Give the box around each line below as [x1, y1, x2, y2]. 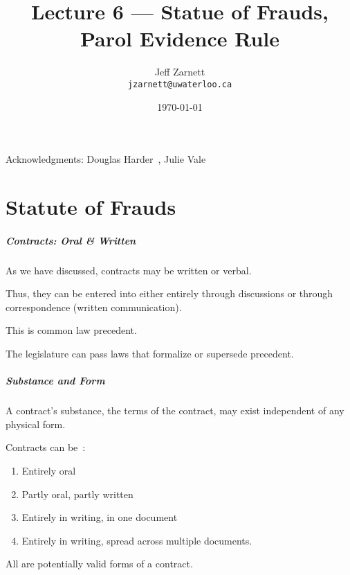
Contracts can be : [6, 440, 86, 454]
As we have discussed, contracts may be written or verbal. [6, 263, 252, 277]
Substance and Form [6, 373, 105, 388]
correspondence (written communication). [6, 299, 182, 314]
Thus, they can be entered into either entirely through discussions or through [6, 286, 333, 301]
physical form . [6, 416, 66, 431]
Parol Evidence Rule [80, 24, 280, 53]
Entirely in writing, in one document [21, 510, 178, 524]
